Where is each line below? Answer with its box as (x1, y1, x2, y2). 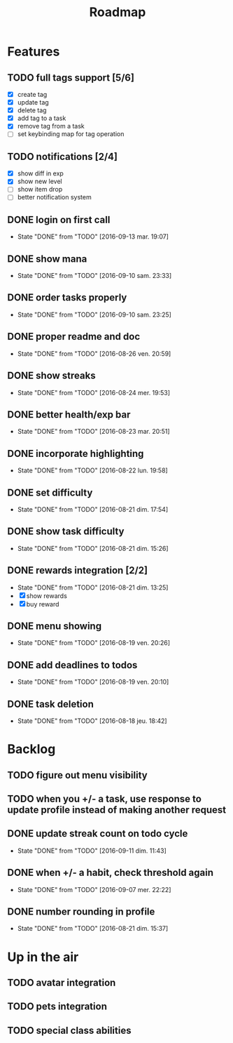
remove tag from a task (17, 122, 85, 131)
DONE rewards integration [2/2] (7, 564, 148, 576)
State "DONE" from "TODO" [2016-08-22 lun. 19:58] (17, 466, 168, 474)
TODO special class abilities (7, 1024, 132, 1036)
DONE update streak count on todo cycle (7, 828, 188, 839)
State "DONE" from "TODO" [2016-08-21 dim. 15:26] (17, 544, 169, 552)
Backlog (7, 741, 56, 757)
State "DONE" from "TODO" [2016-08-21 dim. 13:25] (17, 583, 169, 592)
